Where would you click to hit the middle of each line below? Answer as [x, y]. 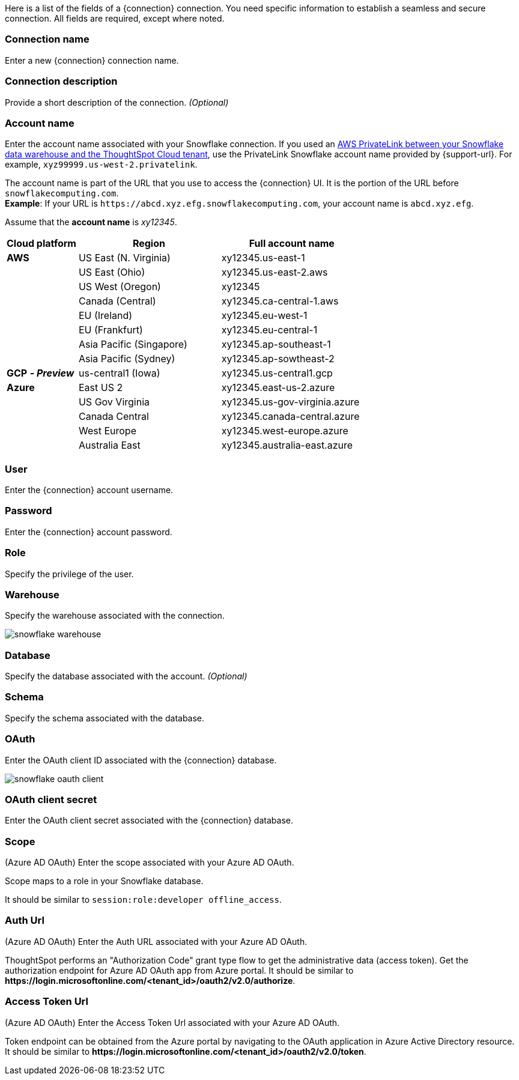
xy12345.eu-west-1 [264, 316]
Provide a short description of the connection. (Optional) [117, 102]
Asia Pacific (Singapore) [133, 344]
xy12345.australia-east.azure [287, 445]
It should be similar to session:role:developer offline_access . [143, 899]
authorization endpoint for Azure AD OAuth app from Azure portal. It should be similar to [179, 970]
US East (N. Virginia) [124, 258]
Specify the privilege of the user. [69, 574]
